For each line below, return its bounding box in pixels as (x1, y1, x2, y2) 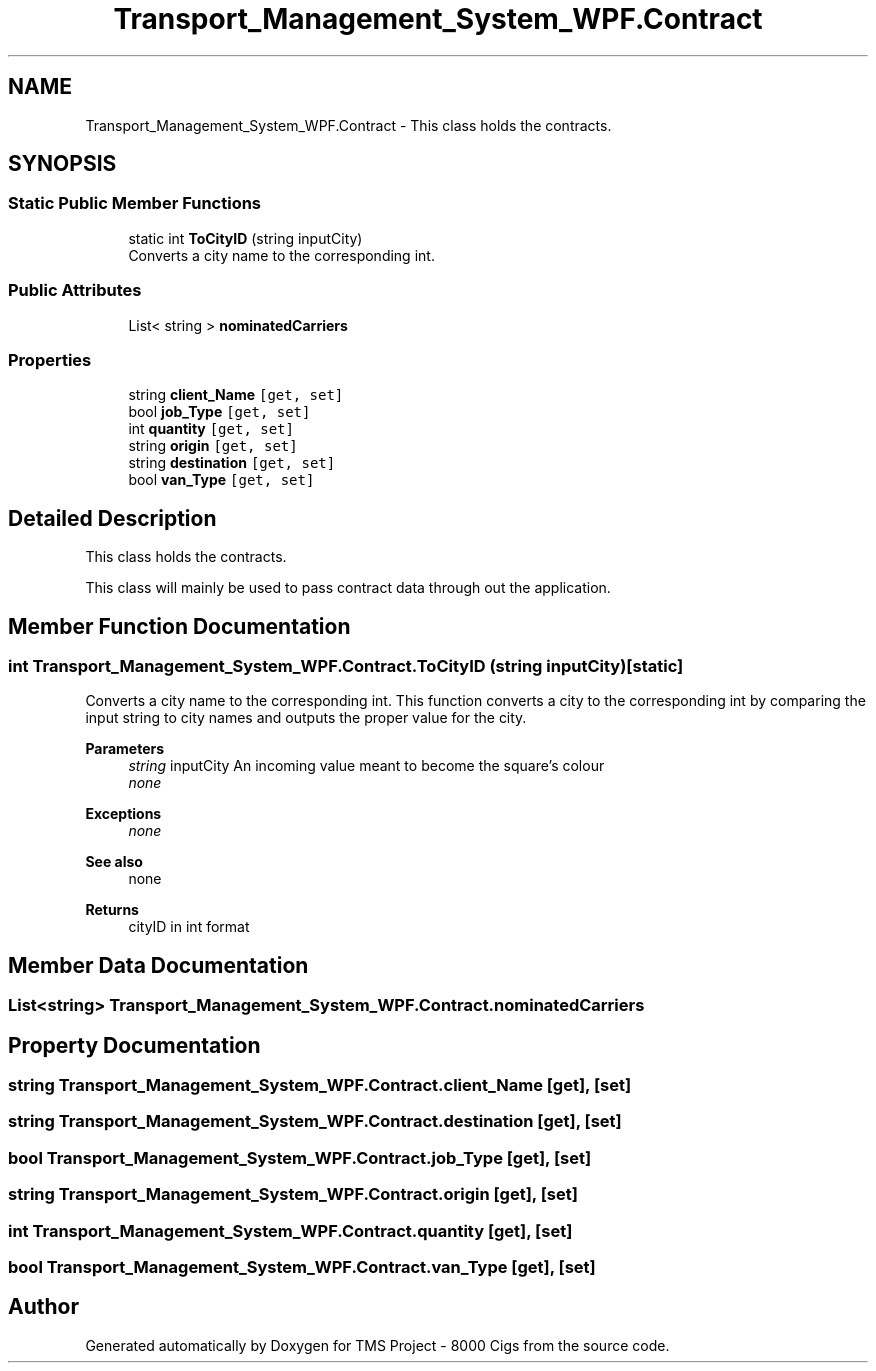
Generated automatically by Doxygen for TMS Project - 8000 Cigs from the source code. (85, 1336, 670, 1354)
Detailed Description (8, 505, 217, 531)
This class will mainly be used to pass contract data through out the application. (85, 579, 611, 597)
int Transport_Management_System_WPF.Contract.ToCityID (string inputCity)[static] (8, 656, 684, 676)
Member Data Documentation (8, 952, 309, 978)
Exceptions (85, 805, 162, 823)
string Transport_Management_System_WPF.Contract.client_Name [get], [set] (8, 1075, 632, 1096)
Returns (85, 901, 139, 919)
